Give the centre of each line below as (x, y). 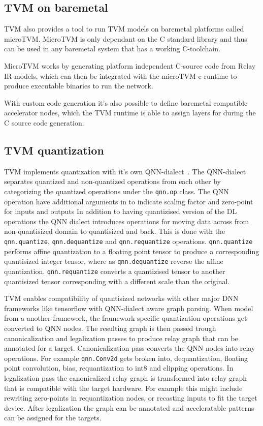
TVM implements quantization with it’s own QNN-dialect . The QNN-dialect (125, 171)
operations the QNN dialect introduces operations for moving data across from (127, 221)
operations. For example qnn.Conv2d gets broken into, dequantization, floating (126, 358)
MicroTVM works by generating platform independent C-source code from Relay (130, 65)
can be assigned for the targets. (53, 418)
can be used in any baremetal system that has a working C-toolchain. (112, 49)
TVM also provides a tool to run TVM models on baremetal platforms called (124, 29)
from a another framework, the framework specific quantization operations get (126, 318)
